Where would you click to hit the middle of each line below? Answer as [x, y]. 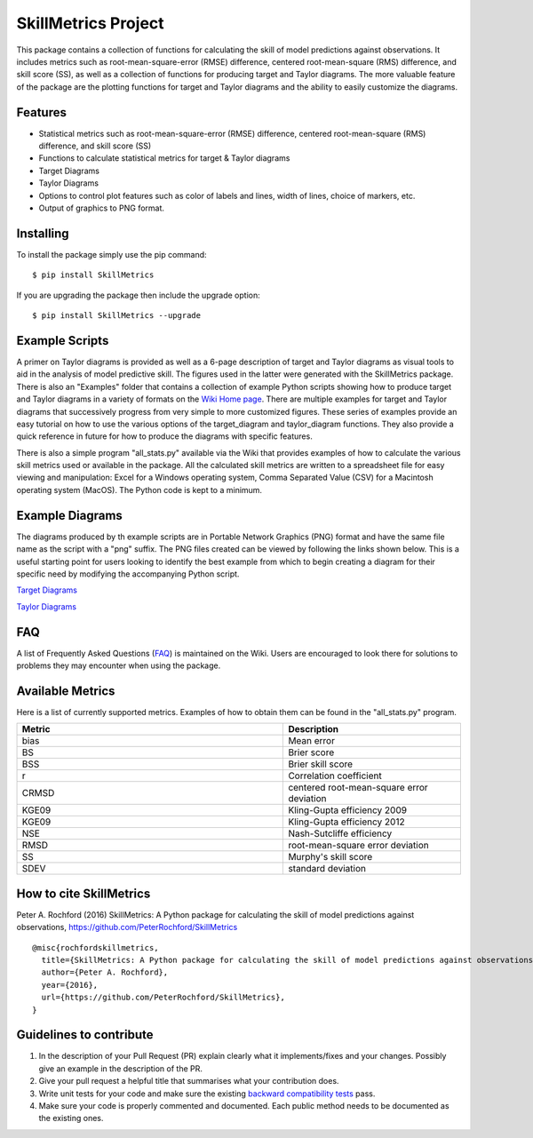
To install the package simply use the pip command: [112, 254]
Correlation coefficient [335, 776]
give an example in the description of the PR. [121, 1068]
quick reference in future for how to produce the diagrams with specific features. [164, 436]
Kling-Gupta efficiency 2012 [346, 822]
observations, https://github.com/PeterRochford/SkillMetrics [127, 927]
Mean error [311, 741]
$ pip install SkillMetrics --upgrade [117, 316]
